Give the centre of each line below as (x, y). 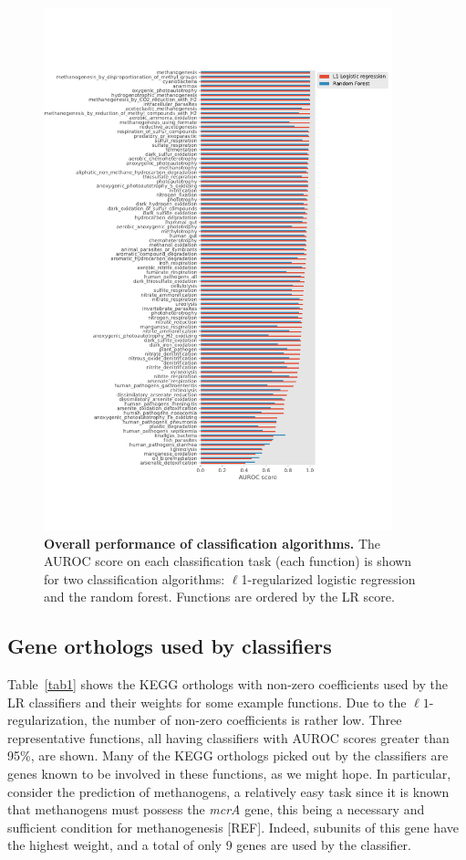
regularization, (47, 720)
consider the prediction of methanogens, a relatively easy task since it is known (228, 791)
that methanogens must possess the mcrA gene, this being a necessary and (216, 809)
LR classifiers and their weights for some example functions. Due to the (207, 702)
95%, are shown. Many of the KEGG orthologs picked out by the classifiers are (228, 755)
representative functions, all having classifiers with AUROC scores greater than (228, 737)
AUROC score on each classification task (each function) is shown (228, 561)
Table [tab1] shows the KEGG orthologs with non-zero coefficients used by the (228, 684)
